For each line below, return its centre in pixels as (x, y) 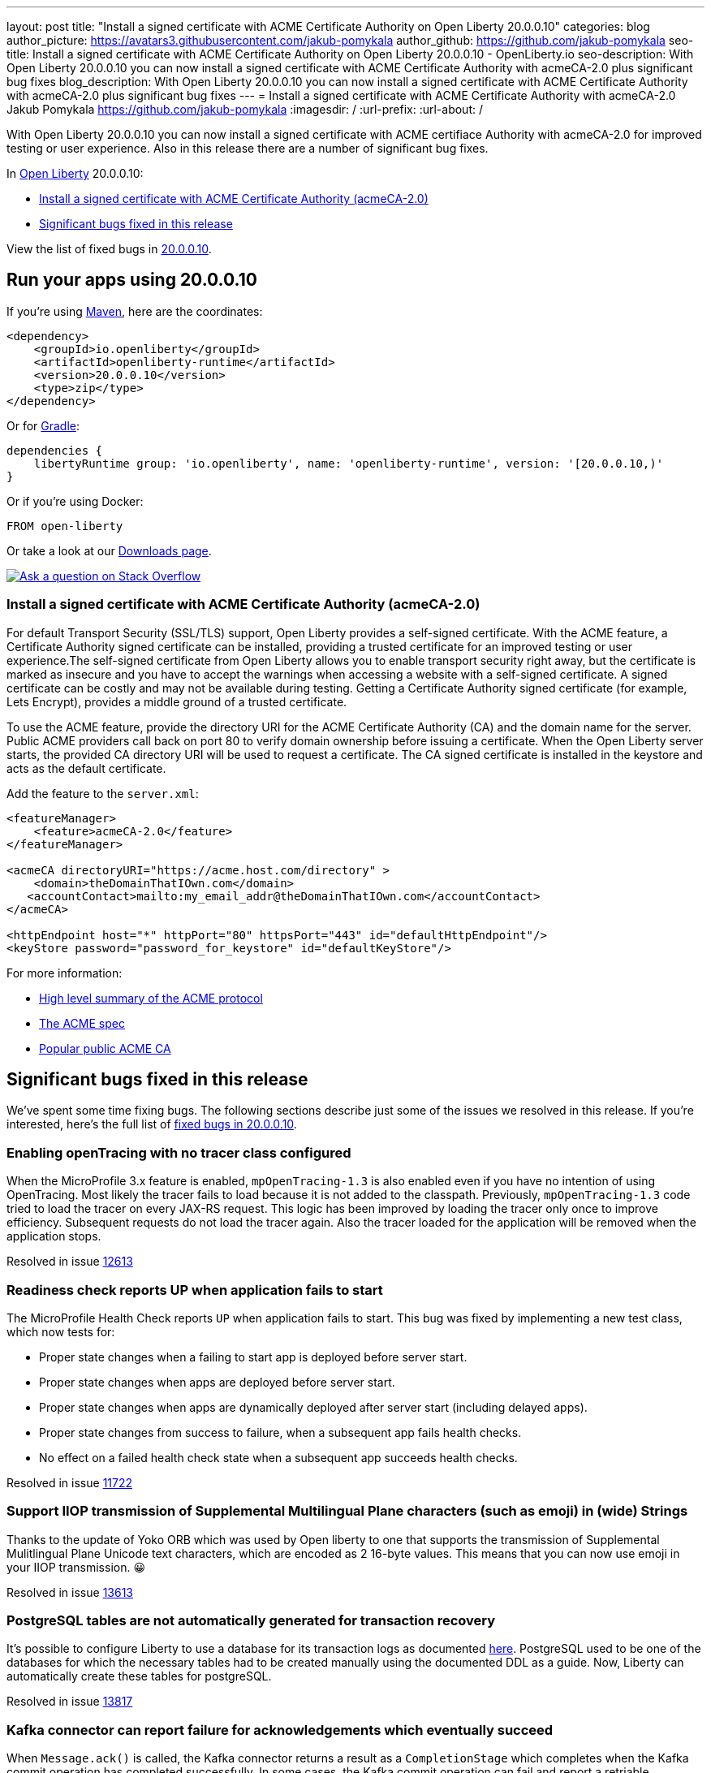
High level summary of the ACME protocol (151, 998)
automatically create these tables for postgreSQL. (139, 1676)
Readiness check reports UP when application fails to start (195, 1290)
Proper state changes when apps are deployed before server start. (217, 1382)
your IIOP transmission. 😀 (76, 1567)
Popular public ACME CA (105, 1048)
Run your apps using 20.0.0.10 (132, 280)
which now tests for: (61, 1331)
